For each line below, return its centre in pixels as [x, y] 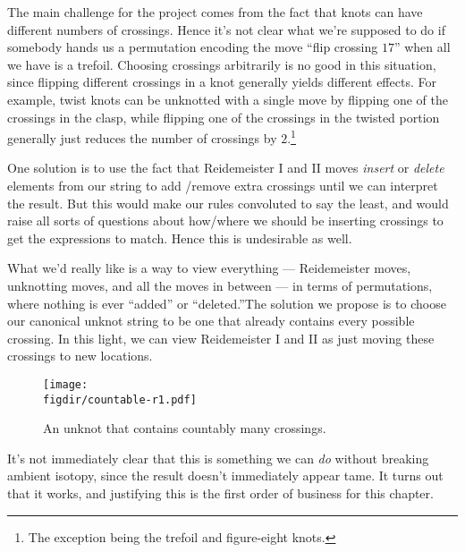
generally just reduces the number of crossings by [142, 137]
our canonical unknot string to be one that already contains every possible [211, 321]
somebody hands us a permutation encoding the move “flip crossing [193, 47]
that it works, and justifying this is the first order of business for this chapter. [220, 493]
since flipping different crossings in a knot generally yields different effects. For [222, 82]
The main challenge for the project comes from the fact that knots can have [215, 12]
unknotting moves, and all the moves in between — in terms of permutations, [220, 285]
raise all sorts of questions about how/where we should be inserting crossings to [225, 221]
